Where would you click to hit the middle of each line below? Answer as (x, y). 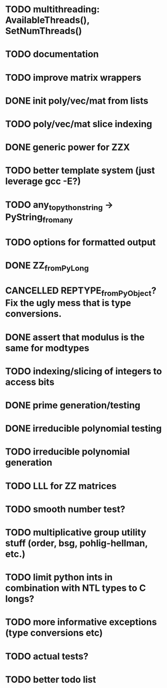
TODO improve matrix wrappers (73, 78)
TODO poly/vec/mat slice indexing (79, 124)
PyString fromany (39, 218)
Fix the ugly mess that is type (68, 303)
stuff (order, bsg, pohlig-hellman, (76, 543)
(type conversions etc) (54, 633)
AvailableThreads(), (47, 20)
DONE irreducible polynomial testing (83, 429)
